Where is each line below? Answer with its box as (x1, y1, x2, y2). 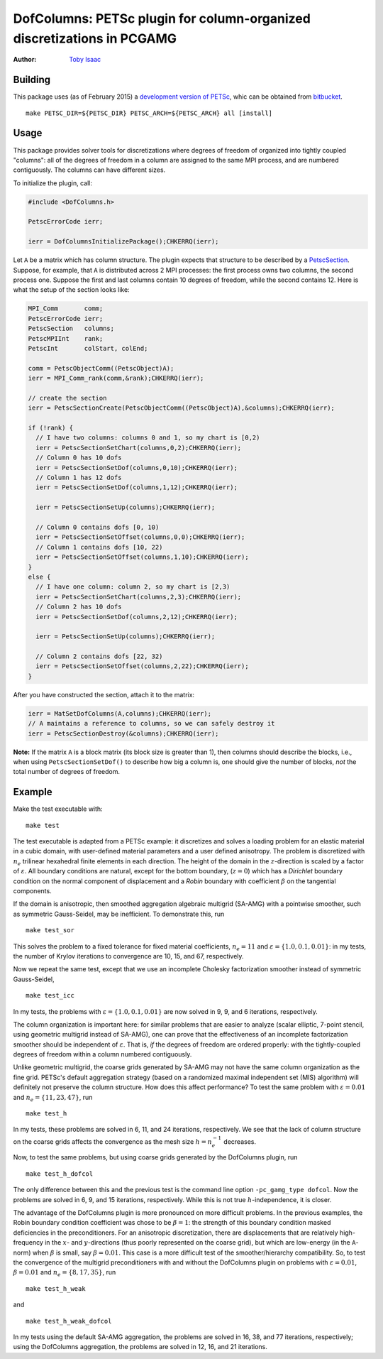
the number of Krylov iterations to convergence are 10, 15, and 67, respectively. (13, 951, 244, 960)
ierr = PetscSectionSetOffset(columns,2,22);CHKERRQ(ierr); (35, 662, 249, 670)
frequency (13, 1238, 44, 1247)
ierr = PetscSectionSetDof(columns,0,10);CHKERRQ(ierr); (35, 464, 238, 471)
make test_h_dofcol (26, 1169, 94, 1178)
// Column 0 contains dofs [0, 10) (35, 523, 160, 531)
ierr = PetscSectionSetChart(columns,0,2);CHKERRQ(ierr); (35, 444, 242, 452)
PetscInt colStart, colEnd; (28, 344, 148, 352)
